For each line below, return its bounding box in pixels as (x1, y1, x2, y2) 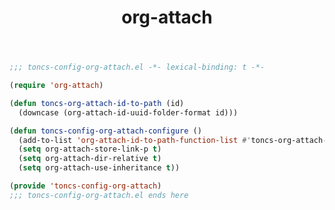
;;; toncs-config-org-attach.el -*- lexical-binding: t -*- (9, 62, 266, 73)
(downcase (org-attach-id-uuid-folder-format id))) (18, 107, 239, 118)
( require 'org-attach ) (9, 81, 104, 91)
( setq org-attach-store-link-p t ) (18, 144, 162, 155)
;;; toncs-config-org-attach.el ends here (9, 190, 189, 200)
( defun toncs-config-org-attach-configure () (9, 126, 202, 136)
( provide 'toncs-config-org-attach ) (9, 181, 162, 191)
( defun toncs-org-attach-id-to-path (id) (9, 98, 185, 108)
